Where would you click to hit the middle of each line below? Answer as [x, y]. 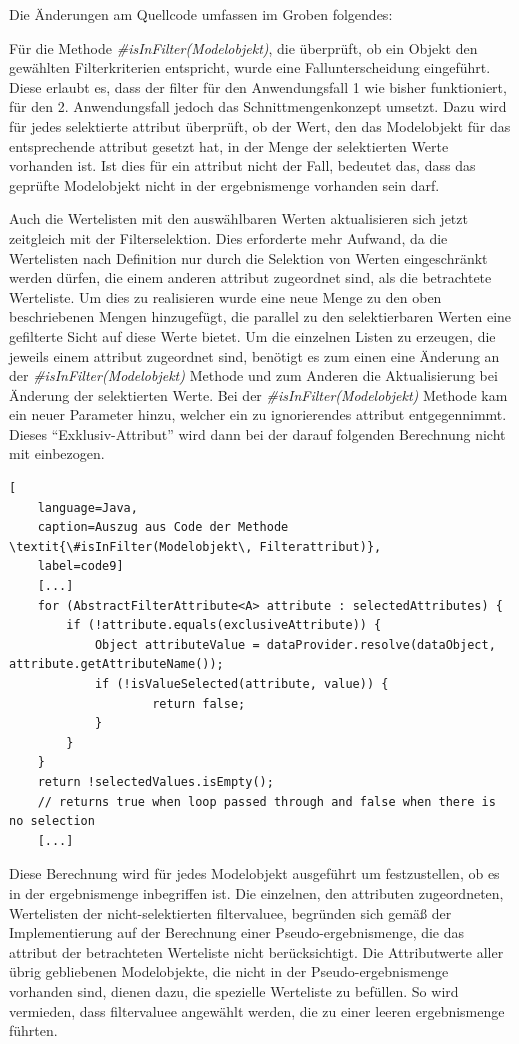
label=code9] [80, 566]
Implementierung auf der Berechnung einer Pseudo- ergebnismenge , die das [237, 932]
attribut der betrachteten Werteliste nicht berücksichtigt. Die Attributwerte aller [256, 951]
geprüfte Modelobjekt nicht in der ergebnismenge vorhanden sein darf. [224, 184]
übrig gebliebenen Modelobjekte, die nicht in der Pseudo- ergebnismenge [229, 971]
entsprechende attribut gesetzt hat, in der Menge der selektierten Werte [229, 145]
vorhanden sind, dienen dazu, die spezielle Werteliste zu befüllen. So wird [234, 990]
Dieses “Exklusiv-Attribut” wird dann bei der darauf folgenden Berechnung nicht [257, 433]
